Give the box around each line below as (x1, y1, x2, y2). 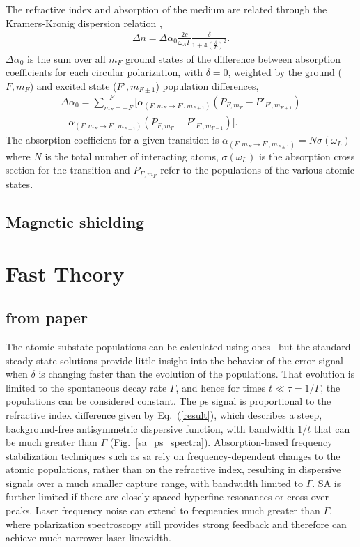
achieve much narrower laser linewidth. (6, 530, 171, 545)
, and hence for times (175, 380, 266, 394)
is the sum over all (26, 51, 106, 66)
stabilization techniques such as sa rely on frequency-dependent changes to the (6, 448, 341, 463)
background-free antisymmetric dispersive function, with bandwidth (6, 421, 295, 436)
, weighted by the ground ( (228, 65, 342, 79)
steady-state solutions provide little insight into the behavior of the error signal (6, 353, 343, 367)
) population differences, (155, 78, 259, 93)
